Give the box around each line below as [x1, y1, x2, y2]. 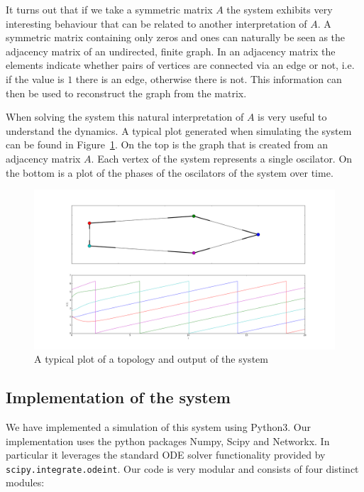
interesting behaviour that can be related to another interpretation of [6, 16, 307, 31]
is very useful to [258, 109, 327, 124]
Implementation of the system [6, 386, 231, 408]
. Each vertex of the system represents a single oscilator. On [91, 151, 353, 165]
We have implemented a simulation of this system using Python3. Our [6, 419, 311, 434]
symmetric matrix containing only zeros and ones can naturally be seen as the [6, 30, 346, 45]
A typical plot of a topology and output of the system [34, 351, 268, 366]
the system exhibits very [226, 2, 333, 16]
